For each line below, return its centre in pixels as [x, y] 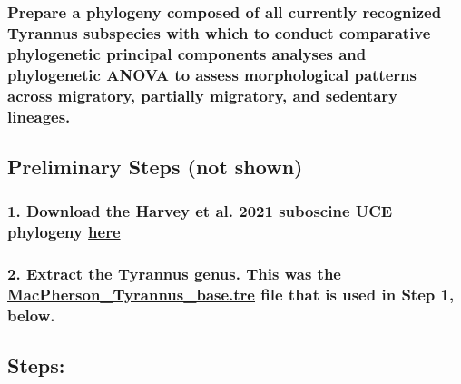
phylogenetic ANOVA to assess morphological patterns [212, 74]
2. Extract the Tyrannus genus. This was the [174, 273]
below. [31, 315]
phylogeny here [64, 232]
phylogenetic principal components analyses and [187, 53]
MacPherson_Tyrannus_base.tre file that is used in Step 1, [231, 294]
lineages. [39, 116]
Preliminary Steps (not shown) [155, 166]
